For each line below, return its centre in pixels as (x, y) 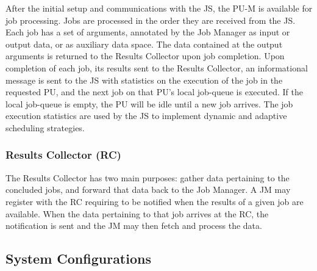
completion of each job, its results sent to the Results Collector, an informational (157, 67)
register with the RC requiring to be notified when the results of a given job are (155, 201)
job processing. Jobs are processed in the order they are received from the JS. (151, 20)
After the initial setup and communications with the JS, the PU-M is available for (159, 8)
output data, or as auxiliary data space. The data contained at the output (144, 44)
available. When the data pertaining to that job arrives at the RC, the (137, 213)
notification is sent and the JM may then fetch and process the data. (134, 226)
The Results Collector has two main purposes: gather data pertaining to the (148, 177)
